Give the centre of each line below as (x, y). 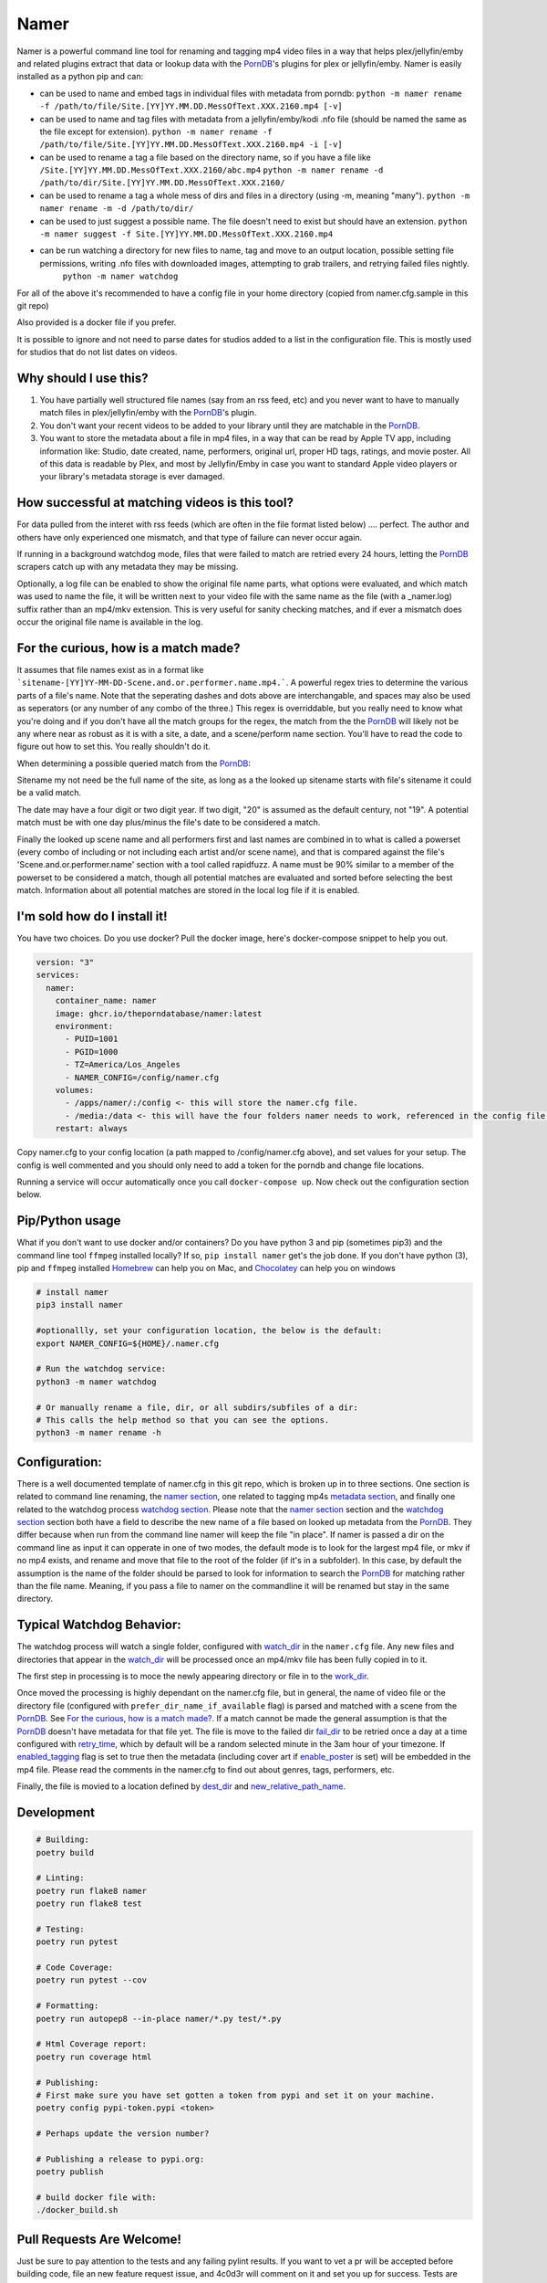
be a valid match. (49, 793)
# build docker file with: (96, 2198)
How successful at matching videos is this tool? (155, 503)
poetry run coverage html (94, 2057)
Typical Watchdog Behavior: (99, 1625)
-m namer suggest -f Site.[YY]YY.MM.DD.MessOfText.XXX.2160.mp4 (186, 234)
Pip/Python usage (69, 1220)
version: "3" (65, 963)
